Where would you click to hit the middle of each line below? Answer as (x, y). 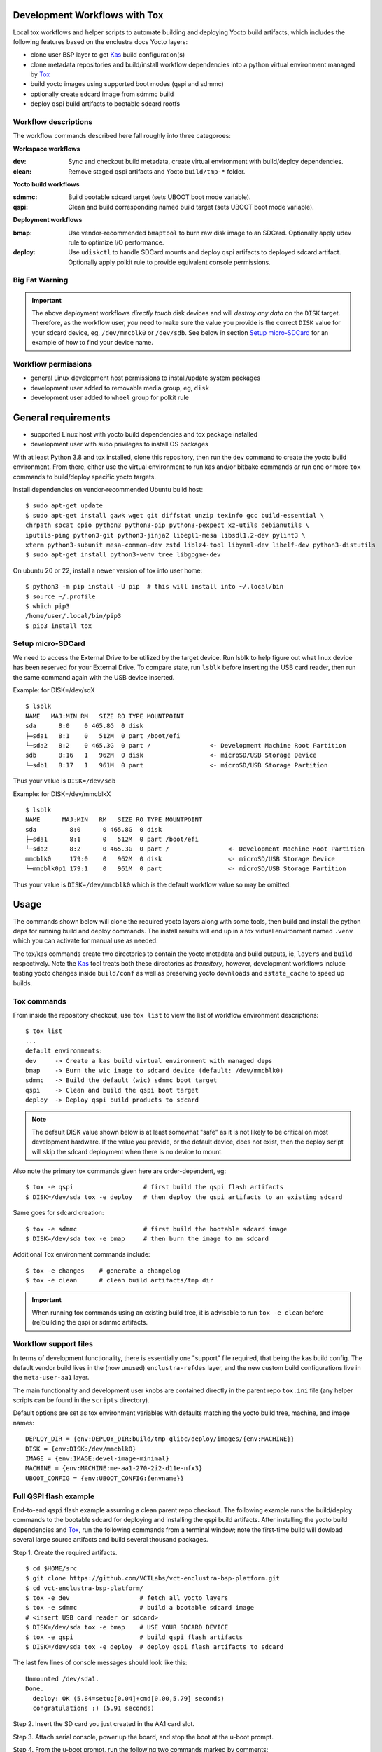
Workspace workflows (47, 149)
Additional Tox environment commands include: (82, 1254)
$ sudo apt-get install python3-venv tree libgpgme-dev (123, 555)
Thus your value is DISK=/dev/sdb (64, 781)
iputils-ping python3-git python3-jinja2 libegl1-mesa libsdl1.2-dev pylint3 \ (165, 535)
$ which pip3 (48, 606)
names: (23, 1423)
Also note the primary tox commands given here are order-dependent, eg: (120, 1171)
